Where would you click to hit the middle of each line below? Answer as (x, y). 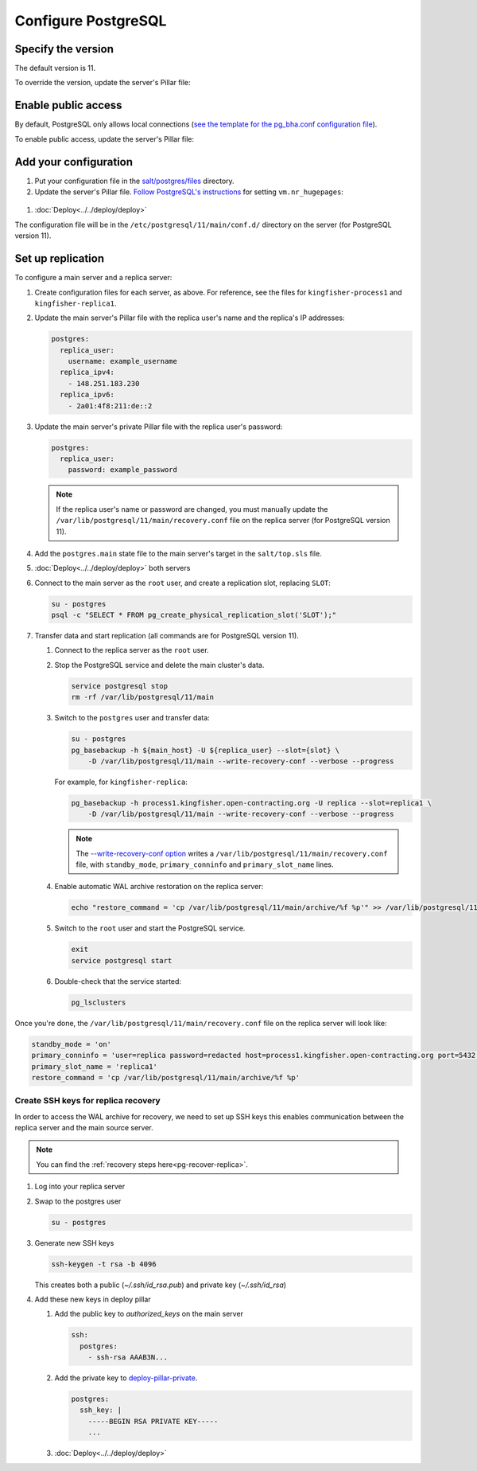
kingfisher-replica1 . (76, 303)
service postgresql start (122, 960)
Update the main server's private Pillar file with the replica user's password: (159, 427)
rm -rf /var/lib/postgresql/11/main (143, 697)
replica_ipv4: (87, 373)
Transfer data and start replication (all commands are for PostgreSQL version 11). (167, 636)
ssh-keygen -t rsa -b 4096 (104, 1264)
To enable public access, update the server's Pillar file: (105, 139)
